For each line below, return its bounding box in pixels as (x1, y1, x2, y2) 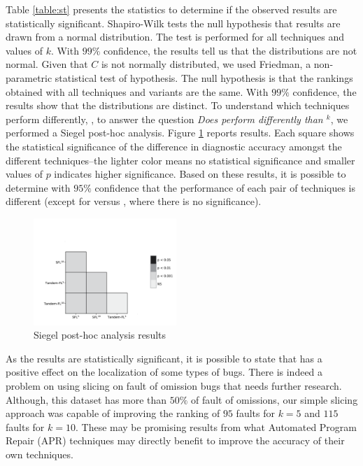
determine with (6, 180, 71, 195)
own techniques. (6, 446, 73, 461)
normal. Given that (6, 57, 88, 71)
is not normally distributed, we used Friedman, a (101, 57, 311, 71)
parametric (6, 70, 52, 85)
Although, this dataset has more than (6, 392, 167, 407)
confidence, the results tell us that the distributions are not (103, 43, 357, 57)
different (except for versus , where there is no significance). (6, 194, 262, 209)
